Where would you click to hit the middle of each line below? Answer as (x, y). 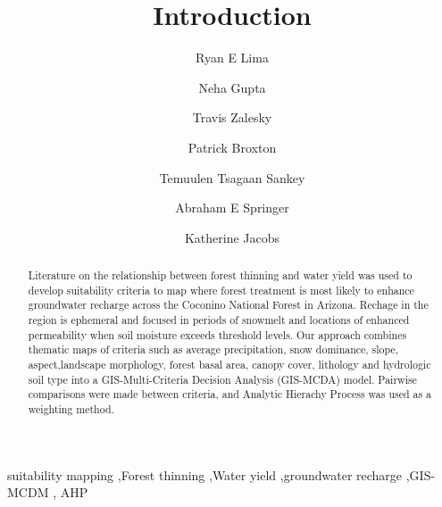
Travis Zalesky (232, 117)
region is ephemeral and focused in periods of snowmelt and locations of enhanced (219, 320)
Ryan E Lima (232, 58)
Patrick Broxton (232, 147)
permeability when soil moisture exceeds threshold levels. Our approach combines (217, 334)
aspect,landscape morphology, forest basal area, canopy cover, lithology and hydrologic (229, 365)
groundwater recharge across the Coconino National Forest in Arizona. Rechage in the (228, 305)
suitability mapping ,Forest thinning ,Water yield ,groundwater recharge (205, 474)
